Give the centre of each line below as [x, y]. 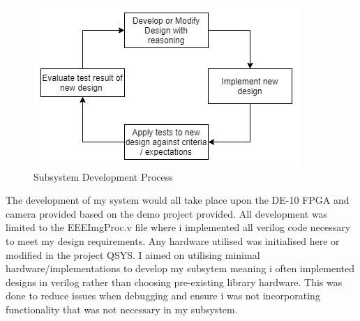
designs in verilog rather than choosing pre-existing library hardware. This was [174, 282]
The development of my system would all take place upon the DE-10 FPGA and [178, 200]
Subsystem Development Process [103, 176]
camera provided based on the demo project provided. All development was [167, 213]
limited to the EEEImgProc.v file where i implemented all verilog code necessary [178, 227]
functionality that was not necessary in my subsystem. [122, 309]
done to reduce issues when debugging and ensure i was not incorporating [163, 296]
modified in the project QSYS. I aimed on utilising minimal [133, 254]
